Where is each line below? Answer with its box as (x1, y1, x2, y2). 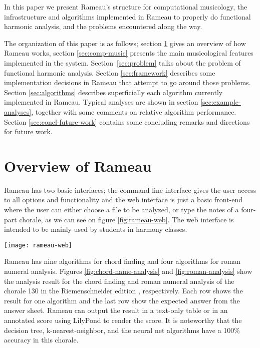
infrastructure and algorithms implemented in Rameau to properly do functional (4, 11, 251, 22)
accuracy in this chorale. (4, 334, 79, 345)
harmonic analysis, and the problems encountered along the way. (4, 21, 202, 32)
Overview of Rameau (4, 155, 152, 176)
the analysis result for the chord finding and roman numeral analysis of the (4, 275, 234, 286)
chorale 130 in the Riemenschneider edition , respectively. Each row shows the (4, 285, 243, 296)
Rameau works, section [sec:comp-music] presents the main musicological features (4, 48, 253, 58)
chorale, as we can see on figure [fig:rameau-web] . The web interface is (19, 214, 234, 224)
